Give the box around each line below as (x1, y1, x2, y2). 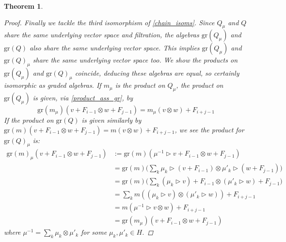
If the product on (4, 114, 54, 125)
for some (80, 227, 107, 237)
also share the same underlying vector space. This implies (30, 43, 200, 53)
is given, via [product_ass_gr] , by (32, 92, 133, 102)
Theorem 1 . (4, 1, 43, 11)
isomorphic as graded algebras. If (4, 80, 101, 90)
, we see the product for (175, 124, 244, 134)
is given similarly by (81, 114, 142, 125)
